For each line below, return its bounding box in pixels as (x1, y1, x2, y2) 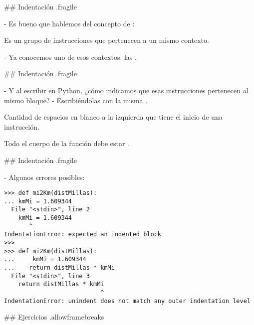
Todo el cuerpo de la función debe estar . (4, 138, 129, 149)
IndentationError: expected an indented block (4, 231, 161, 238)
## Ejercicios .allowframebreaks (4, 312, 104, 322)
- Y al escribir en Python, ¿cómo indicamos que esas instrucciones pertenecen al (4, 85, 249, 95)
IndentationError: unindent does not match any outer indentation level (4, 297, 251, 305)
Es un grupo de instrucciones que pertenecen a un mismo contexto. (4, 35, 209, 45)
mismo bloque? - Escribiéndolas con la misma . (4, 95, 148, 105)
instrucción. (4, 121, 39, 132)
